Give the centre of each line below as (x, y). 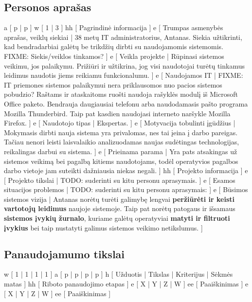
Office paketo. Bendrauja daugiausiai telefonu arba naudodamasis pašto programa (126, 103)
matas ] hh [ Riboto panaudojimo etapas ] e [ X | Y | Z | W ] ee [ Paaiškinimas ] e (126, 284)
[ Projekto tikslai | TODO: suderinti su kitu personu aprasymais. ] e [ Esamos (120, 180)
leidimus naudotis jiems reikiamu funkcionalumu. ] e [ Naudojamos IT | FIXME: (124, 75)
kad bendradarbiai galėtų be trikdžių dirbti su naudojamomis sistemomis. (114, 46)
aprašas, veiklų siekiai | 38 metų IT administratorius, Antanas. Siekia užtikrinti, (123, 37)
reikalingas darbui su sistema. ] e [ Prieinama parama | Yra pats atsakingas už (121, 151)
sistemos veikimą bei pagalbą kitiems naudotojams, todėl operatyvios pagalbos (121, 161)
